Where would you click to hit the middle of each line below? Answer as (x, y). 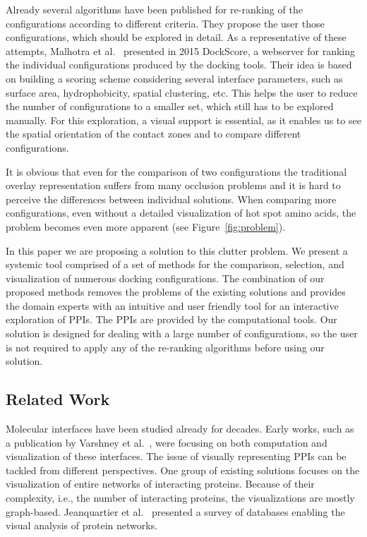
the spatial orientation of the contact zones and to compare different (154, 134)
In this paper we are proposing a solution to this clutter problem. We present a (177, 250)
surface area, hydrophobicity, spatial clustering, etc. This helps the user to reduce (182, 92)
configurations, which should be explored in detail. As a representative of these (176, 37)
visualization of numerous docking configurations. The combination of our (165, 278)
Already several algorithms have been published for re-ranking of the (154, 9)
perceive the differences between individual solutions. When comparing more (171, 199)
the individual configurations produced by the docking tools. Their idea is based (179, 65)
